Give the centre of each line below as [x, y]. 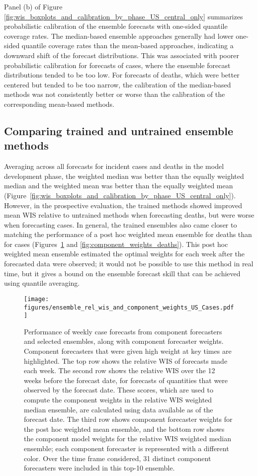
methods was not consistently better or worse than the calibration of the [115, 94]
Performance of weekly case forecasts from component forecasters [123, 331]
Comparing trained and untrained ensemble [119, 130]
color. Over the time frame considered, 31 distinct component [118, 458]
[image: [37, 299]
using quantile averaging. [42, 283]
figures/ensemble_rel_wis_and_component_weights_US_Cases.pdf [129, 307]
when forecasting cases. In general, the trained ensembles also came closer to [121, 224]
